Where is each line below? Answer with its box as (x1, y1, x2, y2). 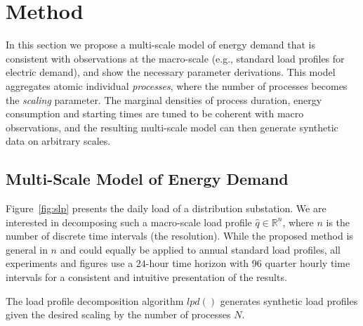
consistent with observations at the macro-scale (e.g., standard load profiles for (6, 51, 345, 65)
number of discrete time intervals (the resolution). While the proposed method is (6, 228, 353, 243)
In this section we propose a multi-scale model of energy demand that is (6, 37, 316, 52)
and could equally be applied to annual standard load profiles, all (60, 242, 341, 256)
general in (6, 242, 48, 256)
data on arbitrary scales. (6, 133, 111, 148)
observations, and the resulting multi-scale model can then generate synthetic (6, 119, 338, 134)
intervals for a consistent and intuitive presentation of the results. (6, 270, 287, 285)
